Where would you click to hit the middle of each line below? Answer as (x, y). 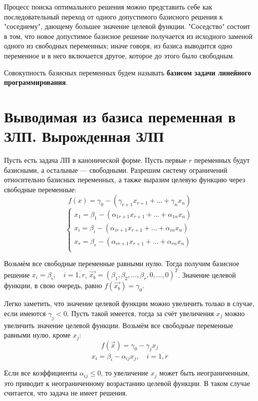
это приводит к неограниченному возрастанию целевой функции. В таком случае (127, 383)
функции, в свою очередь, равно (53, 285)
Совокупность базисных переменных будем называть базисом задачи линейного (128, 72)
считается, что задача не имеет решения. (66, 393)
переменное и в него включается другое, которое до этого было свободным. (119, 55)
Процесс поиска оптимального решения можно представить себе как (108, 6)
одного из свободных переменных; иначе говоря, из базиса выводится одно (118, 46)
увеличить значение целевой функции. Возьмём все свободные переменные (119, 325)
